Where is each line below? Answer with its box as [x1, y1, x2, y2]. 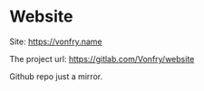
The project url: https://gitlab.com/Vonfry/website [9, 53, 195, 64]
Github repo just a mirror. [9, 70, 102, 82]
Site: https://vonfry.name [9, 36, 102, 47]
